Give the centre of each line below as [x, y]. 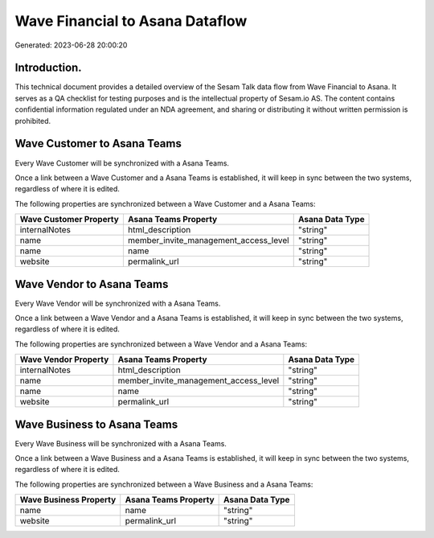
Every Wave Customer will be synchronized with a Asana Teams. [122, 163]
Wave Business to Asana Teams [96, 424]
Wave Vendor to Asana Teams [92, 284]
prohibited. [33, 121]
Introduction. [48, 68]
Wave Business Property [68, 500]
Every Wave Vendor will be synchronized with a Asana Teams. [118, 303]
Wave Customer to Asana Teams [98, 144]
